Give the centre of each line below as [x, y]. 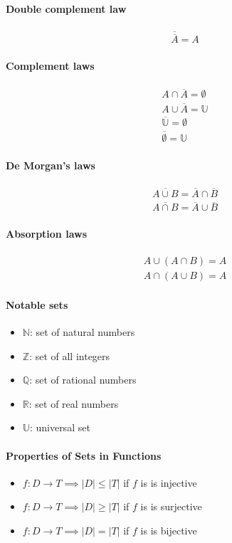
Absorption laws [47, 233]
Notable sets [37, 304]
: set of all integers [70, 355]
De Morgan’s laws [51, 165]
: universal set [60, 427]
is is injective [169, 482]
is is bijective [169, 530]
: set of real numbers [74, 403]
